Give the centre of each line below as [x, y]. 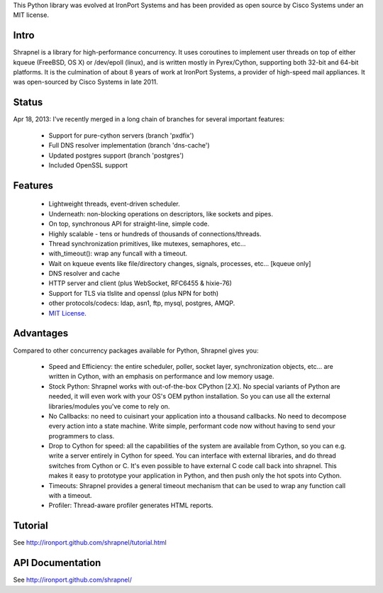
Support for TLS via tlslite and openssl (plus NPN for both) [134, 293]
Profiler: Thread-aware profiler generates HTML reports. [131, 505]
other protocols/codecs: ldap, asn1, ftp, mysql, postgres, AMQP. [142, 303]
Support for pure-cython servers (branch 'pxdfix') [121, 135]
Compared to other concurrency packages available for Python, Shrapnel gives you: [136, 350]
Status [28, 102]
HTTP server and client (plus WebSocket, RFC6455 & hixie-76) [140, 283]
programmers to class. [82, 436]
